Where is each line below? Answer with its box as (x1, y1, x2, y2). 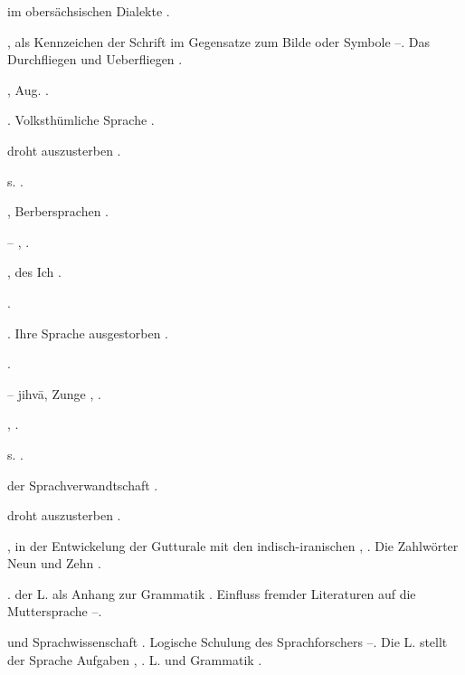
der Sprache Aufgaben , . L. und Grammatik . (7, 650, 262, 669)
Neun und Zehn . (7, 554, 101, 573)
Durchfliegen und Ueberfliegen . (7, 50, 183, 69)
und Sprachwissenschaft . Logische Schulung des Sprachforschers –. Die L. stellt (7, 632, 448, 651)
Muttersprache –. (7, 602, 102, 621)
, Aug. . (7, 80, 49, 99)
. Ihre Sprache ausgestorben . (7, 323, 168, 342)
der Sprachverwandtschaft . (7, 475, 158, 494)
